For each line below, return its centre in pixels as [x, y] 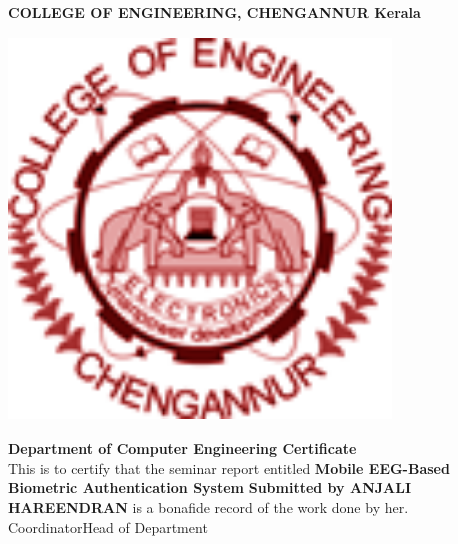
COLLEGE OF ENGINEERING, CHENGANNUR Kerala [214, 12]
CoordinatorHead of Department [108, 526]
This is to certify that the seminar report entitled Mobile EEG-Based [229, 467]
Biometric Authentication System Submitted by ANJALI [210, 487]
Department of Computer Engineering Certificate [182, 448]
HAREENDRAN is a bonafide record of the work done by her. [208, 506]
